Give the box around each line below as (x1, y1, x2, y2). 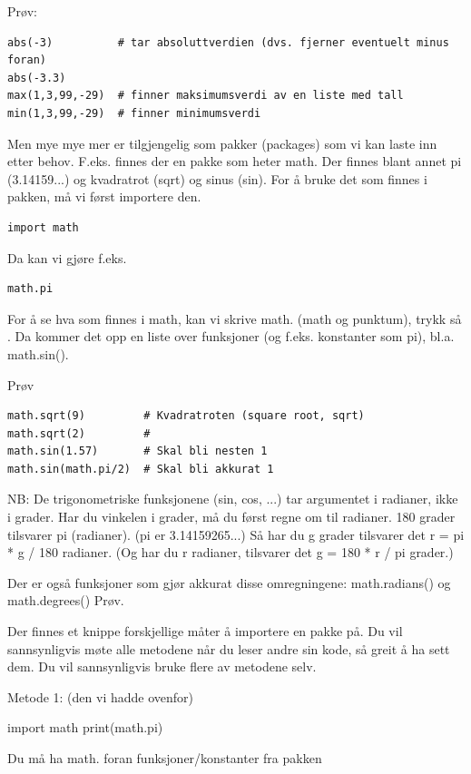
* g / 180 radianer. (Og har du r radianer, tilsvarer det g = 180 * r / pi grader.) (7, 543, 454, 562)
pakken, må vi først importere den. (7, 187, 201, 206)
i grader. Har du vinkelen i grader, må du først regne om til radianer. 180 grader (7, 507, 456, 526)
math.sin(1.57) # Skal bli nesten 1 (7, 445, 268, 458)
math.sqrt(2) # (7, 426, 151, 440)
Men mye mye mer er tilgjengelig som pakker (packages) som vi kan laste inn (7, 133, 437, 152)
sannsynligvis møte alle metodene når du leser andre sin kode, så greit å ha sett (7, 639, 450, 658)
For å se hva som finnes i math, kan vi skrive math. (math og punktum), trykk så (7, 309, 462, 328)
